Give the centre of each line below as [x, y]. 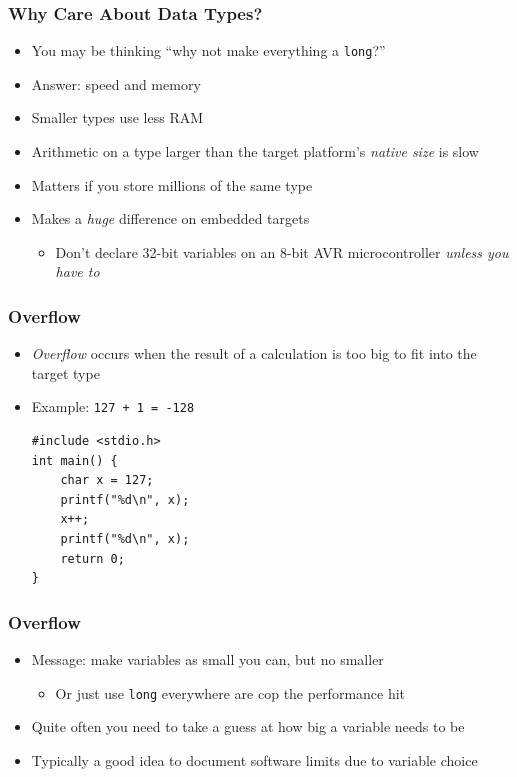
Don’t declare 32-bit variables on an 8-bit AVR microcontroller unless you [282, 251]
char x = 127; [107, 480]
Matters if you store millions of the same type [172, 184]
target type [65, 372]
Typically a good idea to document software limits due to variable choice [254, 759]
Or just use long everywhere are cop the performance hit [230, 692]
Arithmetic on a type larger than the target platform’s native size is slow [255, 151]
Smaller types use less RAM [117, 117]
